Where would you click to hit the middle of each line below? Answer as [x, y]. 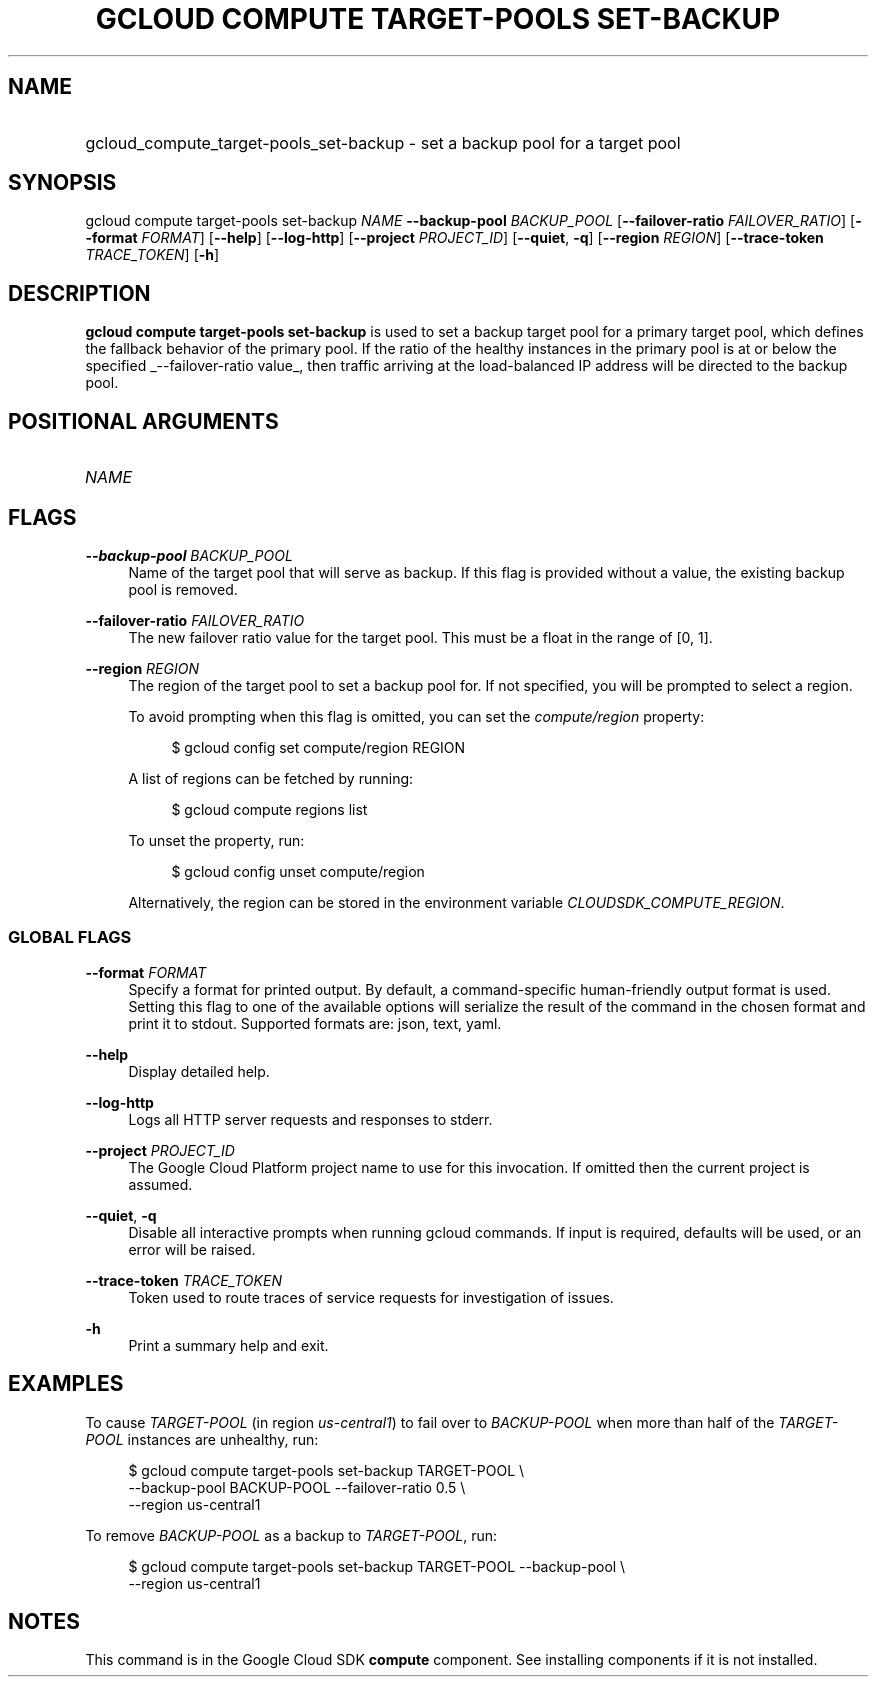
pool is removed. [183, 589]
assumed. [160, 1184]
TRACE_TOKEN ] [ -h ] [152, 255]
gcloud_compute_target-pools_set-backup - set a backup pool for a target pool [383, 142]
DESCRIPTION [79, 293]
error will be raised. [192, 1249]
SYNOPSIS [62, 183]
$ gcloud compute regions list [269, 809]
